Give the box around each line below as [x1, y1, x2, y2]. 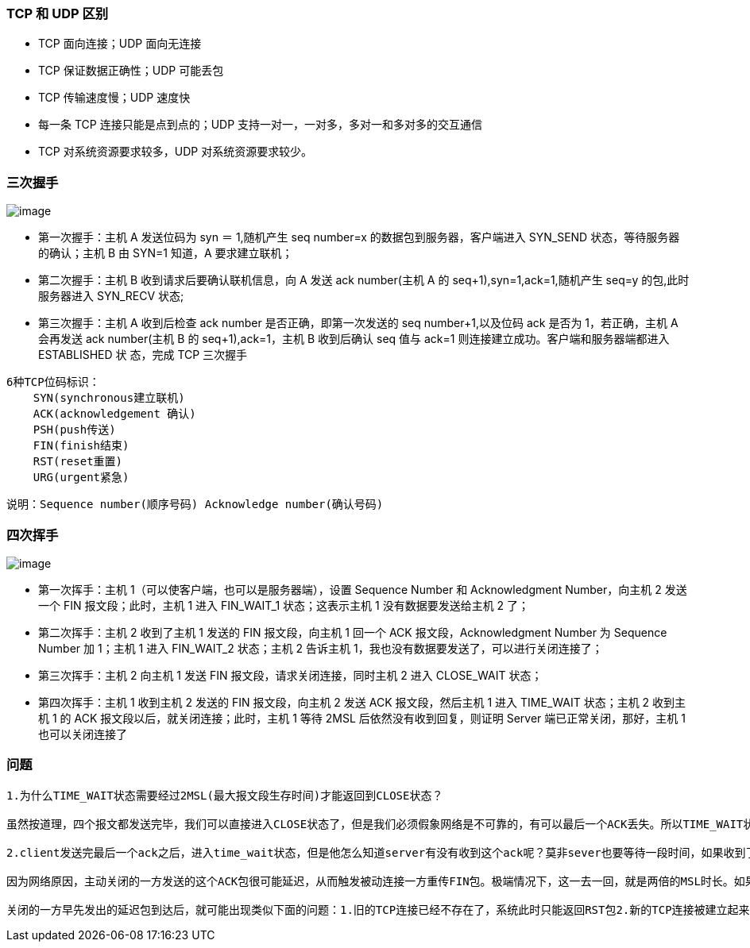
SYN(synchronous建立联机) [33, 391, 185, 405]
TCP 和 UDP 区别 [6, 6, 109, 21]
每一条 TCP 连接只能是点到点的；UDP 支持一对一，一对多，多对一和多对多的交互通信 [38, 118, 483, 132]
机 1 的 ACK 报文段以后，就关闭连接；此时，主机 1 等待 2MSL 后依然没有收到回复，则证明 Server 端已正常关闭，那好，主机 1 [38, 711, 686, 725]
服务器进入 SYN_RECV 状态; [38, 289, 184, 303]
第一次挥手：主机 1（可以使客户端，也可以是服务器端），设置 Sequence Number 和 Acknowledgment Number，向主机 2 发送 [38, 582, 687, 596]
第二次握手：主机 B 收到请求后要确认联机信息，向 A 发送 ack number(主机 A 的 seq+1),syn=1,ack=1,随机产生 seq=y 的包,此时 [38, 273, 690, 287]
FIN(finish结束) [33, 439, 130, 453]
